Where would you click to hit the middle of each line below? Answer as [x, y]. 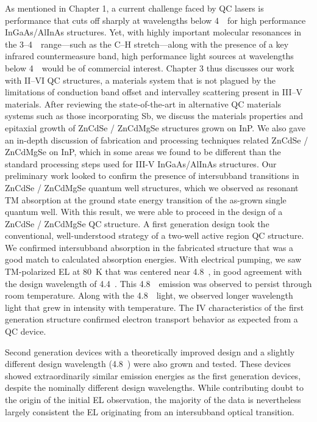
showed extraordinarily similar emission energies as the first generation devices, [153, 375]
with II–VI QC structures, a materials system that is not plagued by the [140, 80]
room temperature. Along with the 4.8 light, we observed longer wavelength [149, 295]
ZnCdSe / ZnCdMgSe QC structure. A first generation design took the [137, 223]
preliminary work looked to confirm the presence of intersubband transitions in [152, 176]
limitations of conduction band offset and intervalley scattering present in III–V [154, 92]
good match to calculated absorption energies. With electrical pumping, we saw [153, 259]
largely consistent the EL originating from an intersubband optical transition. [150, 411]
